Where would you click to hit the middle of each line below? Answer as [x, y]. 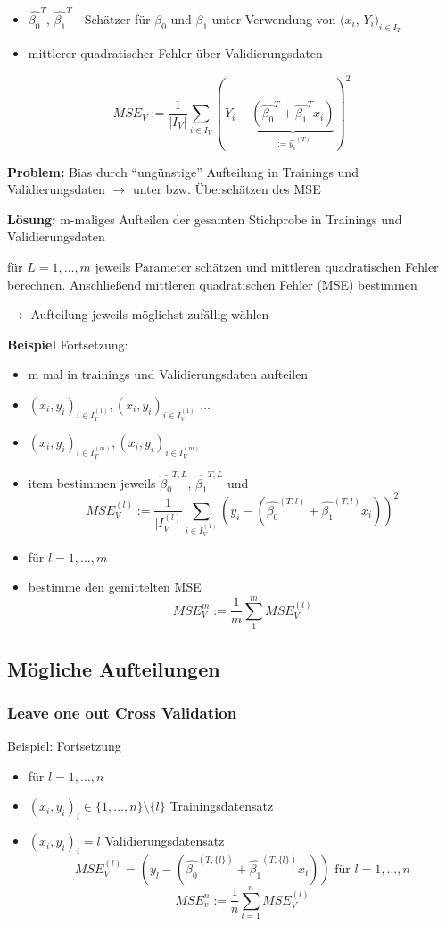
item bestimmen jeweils [92, 482]
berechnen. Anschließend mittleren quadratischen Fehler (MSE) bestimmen [212, 284]
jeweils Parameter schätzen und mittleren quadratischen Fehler [267, 266]
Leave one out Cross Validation [122, 712]
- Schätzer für [113, 18]
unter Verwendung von [274, 18]
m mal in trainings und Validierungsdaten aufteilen [168, 374]
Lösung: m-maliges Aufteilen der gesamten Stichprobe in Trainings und [205, 219]
